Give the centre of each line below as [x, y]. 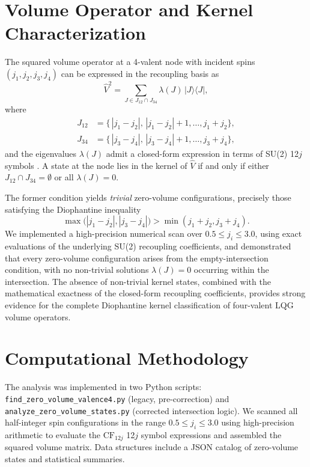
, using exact [278, 233]
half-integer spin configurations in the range [85, 422]
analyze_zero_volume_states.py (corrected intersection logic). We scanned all [151, 410]
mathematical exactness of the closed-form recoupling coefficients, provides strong [155, 293]
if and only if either [233, 165]
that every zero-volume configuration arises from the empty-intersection [137, 258]
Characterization [75, 33]
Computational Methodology [127, 358]
